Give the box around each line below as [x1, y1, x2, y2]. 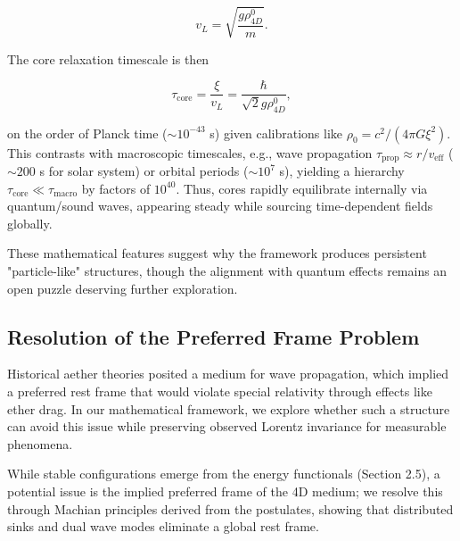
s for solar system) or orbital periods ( [39, 162, 249, 180]
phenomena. [7, 434, 73, 453]
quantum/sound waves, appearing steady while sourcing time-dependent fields [7, 196, 433, 215]
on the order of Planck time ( [7, 123, 168, 142]
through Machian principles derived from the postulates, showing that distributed [7, 499, 454, 518]
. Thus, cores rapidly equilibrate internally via [176, 179, 428, 197]
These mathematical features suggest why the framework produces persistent [7, 244, 427, 262]
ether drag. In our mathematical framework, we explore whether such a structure [7, 399, 450, 418]
